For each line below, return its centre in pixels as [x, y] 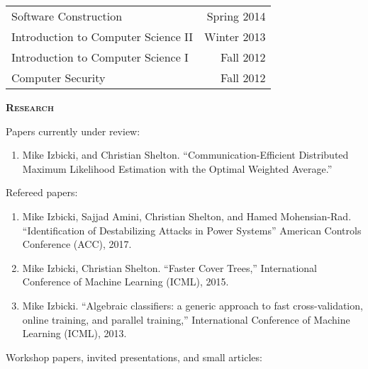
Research [30, 107]
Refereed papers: [42, 192]
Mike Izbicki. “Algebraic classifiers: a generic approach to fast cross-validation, [193, 305]
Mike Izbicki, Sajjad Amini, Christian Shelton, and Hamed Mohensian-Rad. [187, 216]
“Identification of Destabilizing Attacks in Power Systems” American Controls [192, 230]
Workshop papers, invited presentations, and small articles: [134, 357]
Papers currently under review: [73, 131]
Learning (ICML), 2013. [74, 333]
